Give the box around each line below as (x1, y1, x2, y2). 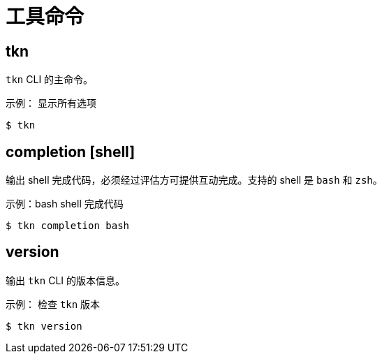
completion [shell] (6, 142, 135, 161)
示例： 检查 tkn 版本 (6, 298, 101, 310)
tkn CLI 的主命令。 (6, 73, 94, 86)
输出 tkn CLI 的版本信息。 (6, 274, 126, 286)
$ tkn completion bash (6, 220, 130, 232)
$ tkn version (6, 320, 82, 332)
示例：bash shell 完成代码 (6, 198, 124, 210)
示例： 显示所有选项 (6, 97, 96, 110)
